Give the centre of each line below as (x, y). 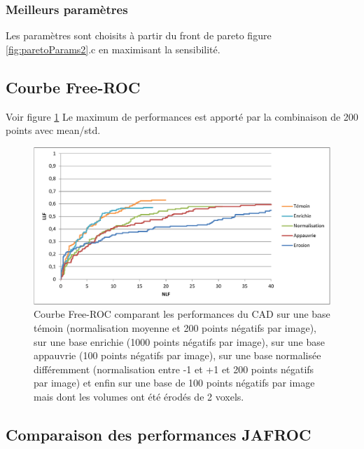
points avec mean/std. (53, 130)
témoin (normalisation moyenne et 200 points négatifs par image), (175, 327)
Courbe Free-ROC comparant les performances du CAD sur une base (182, 314)
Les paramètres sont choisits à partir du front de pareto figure (139, 35)
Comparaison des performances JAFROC (159, 434)
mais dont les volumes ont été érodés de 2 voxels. (139, 396)
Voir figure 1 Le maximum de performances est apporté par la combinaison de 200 (182, 116)
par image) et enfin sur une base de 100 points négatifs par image (174, 383)
